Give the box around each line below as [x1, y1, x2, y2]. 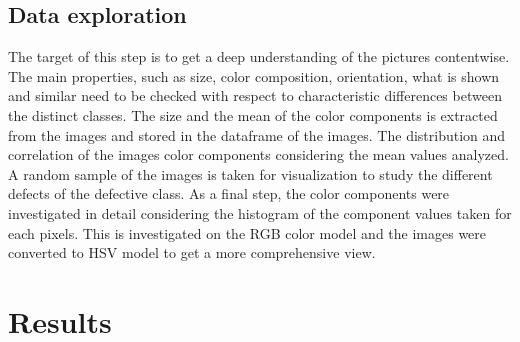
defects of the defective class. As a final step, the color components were [8, 183, 450, 204]
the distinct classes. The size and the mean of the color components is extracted [8, 104, 498, 125]
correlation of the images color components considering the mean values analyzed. [8, 144, 509, 165]
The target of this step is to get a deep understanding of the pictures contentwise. [8, 46, 510, 67]
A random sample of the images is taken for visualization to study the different [8, 163, 493, 184]
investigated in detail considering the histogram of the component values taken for [8, 202, 512, 223]
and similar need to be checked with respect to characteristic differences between [8, 85, 502, 106]
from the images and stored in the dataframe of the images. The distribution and [8, 124, 506, 145]
